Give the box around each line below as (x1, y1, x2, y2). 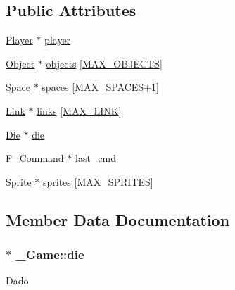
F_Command (6, 151, 64, 165)
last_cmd (75, 151, 117, 165)
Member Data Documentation (6, 208, 230, 230)
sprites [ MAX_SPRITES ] (42, 174, 153, 189)
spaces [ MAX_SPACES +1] (42, 80, 159, 94)
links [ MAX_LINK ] (37, 103, 122, 118)
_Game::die (15, 246, 84, 263)
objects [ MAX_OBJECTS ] (46, 56, 163, 70)
